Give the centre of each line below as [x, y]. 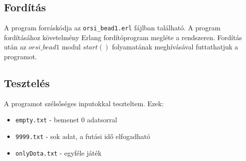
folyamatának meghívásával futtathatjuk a [175, 47]
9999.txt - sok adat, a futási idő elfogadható [83, 136]
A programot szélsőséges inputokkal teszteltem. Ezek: [84, 103]
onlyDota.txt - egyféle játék [58, 152]
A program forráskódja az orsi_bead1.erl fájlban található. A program [112, 28]
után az [15, 47]
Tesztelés [27, 83]
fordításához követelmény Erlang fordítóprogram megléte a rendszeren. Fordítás [123, 37]
